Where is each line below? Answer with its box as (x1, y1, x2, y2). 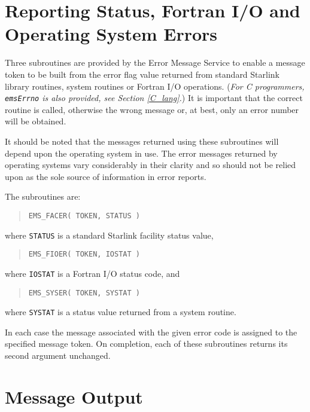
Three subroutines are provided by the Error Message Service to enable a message (5, 56, 305, 69)
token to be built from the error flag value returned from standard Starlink (5, 68, 279, 80)
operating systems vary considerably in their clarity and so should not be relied (5, 158, 296, 171)
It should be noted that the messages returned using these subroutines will (5, 135, 279, 147)
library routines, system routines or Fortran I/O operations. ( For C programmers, (5, 80, 305, 92)
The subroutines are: (5, 190, 81, 203)
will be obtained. (5, 115, 66, 127)
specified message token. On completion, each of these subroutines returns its (5, 337, 288, 350)
